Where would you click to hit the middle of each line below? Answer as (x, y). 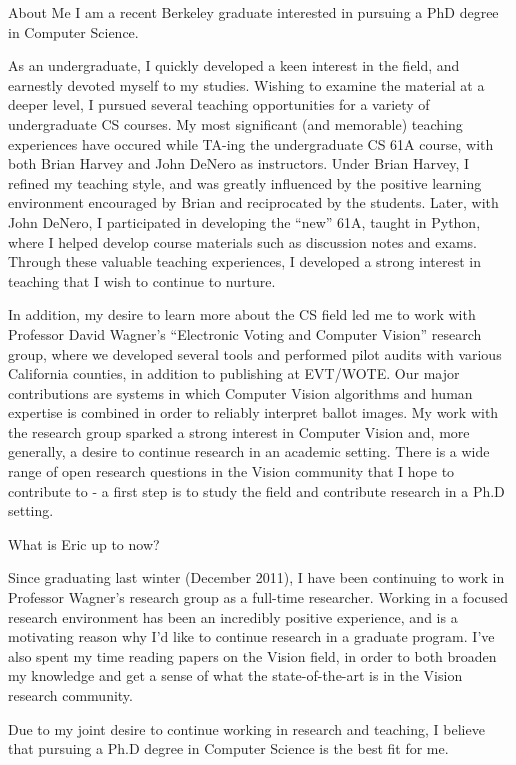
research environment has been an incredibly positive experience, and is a (233, 616)
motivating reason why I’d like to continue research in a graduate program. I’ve (251, 636)
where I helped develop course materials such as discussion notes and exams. (242, 241)
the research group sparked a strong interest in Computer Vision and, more (239, 431)
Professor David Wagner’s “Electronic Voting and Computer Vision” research (245, 333)
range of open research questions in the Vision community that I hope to (231, 471)
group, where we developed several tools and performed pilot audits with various (255, 353)
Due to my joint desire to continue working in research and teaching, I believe (246, 728)
